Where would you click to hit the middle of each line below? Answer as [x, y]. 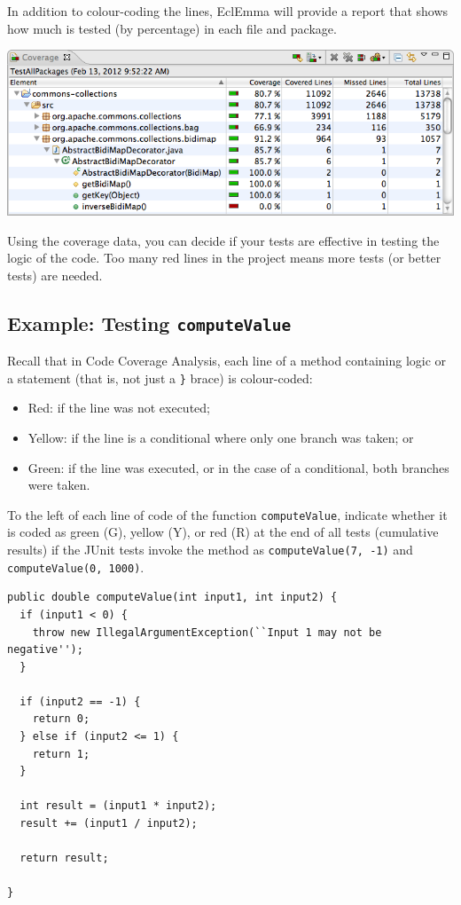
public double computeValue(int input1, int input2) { [172, 598]
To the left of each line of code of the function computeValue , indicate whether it [227, 514]
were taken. [59, 485]
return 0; [61, 719]
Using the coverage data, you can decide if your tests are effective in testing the [223, 240]
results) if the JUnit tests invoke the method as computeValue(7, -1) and [210, 550]
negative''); [45, 650]
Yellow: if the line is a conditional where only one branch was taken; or [221, 437]
